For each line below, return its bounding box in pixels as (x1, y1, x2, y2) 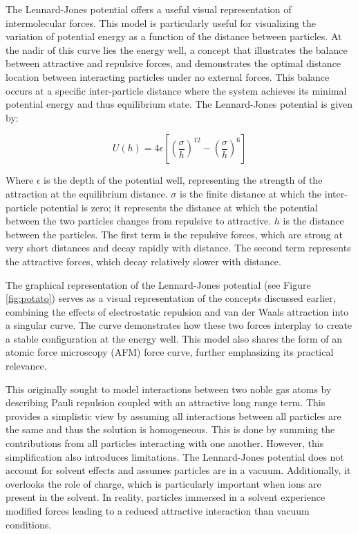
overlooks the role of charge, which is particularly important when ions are (6, 476, 321, 490)
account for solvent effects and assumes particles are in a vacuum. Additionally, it (6, 463, 351, 477)
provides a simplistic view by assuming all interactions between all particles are (6, 408, 341, 423)
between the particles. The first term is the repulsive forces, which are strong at (6, 227, 343, 241)
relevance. (6, 359, 47, 373)
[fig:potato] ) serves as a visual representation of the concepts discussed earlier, (6, 291, 336, 305)
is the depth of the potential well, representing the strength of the (44, 173, 323, 187)
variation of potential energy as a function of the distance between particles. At (6, 29, 342, 44)
